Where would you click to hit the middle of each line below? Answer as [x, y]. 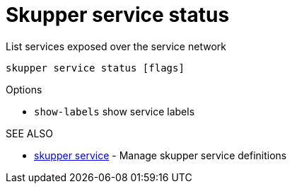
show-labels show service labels [115, 111]
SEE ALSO [30, 133]
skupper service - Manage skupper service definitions [160, 155]
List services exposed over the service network [116, 46]
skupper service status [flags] [95, 68]
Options [24, 89]
